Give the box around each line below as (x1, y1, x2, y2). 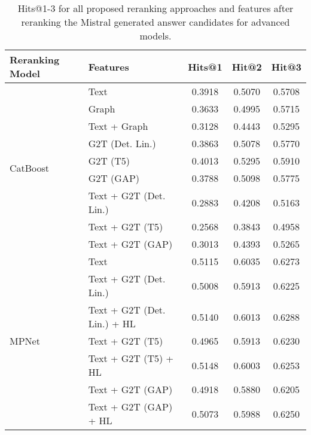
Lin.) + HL (88, 317, 136, 330)
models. (139, 29, 172, 42)
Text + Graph (88, 119, 148, 133)
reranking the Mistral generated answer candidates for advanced (21, 15, 290, 29)
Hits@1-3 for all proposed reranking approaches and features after (17, 1, 294, 15)
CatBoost (10, 160, 50, 175)
